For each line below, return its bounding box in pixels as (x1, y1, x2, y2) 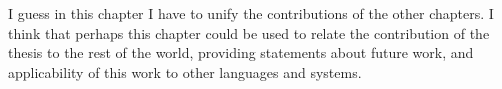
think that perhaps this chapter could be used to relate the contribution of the (8, 22, 490, 43)
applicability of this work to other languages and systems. (8, 61, 362, 82)
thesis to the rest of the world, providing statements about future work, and (8, 42, 474, 63)
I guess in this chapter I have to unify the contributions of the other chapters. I (8, 3, 494, 23)
